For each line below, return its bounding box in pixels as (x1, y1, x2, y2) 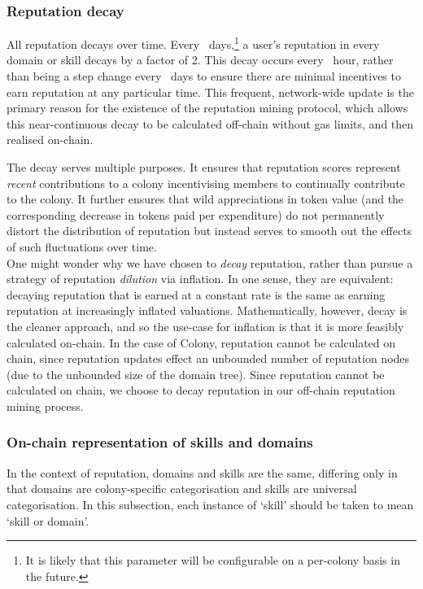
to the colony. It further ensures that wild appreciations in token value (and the (7, 190, 404, 207)
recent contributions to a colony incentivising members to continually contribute (7, 174, 405, 191)
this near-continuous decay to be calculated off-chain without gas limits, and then (7, 115, 414, 132)
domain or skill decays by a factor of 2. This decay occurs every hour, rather (7, 51, 394, 68)
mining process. (7, 397, 84, 414)
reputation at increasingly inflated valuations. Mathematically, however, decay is (7, 302, 408, 319)
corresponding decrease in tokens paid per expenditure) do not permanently (7, 206, 385, 223)
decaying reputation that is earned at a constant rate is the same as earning (7, 286, 386, 303)
